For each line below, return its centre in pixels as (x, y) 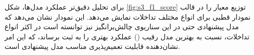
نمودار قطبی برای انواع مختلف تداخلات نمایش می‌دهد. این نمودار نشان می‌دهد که (128, 16)
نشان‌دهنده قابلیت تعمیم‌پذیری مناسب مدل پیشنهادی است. (92, 46)
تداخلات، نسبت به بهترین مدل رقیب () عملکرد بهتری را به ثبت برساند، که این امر (127, 36)
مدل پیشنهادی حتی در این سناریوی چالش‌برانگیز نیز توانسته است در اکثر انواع (122, 26)
